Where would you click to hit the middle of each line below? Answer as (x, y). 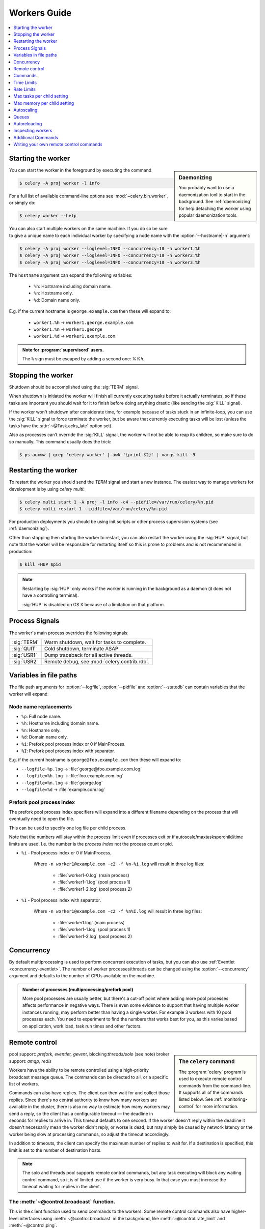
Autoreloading (28, 124)
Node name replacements (40, 706)
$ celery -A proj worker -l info (60, 183)
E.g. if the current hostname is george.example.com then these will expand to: (90, 311)
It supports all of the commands (211, 1092)
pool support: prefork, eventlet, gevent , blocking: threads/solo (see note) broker (89, 1054)
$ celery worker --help (48, 216)
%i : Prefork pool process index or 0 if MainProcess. (73, 744)
